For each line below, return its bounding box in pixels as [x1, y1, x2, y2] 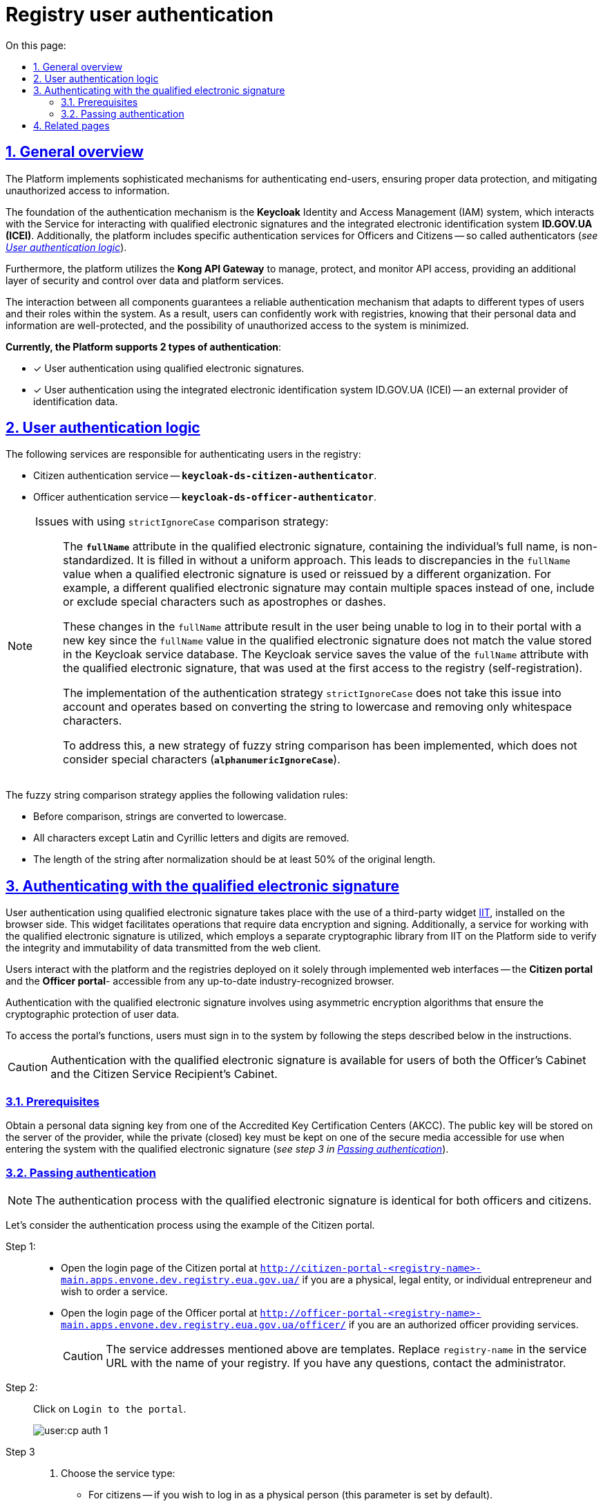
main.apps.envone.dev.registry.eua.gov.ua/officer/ [61, 1319, 347, 1330]
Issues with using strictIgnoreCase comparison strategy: [35, 514, 329, 529]
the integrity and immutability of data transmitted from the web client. [6, 942, 321, 954]
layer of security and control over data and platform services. [6, 274, 284, 286]
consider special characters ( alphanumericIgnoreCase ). [63, 752, 341, 767]
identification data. [33, 395, 118, 407]
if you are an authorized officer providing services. [348, 1318, 579, 1330]
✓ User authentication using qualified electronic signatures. [33, 362, 305, 374]
